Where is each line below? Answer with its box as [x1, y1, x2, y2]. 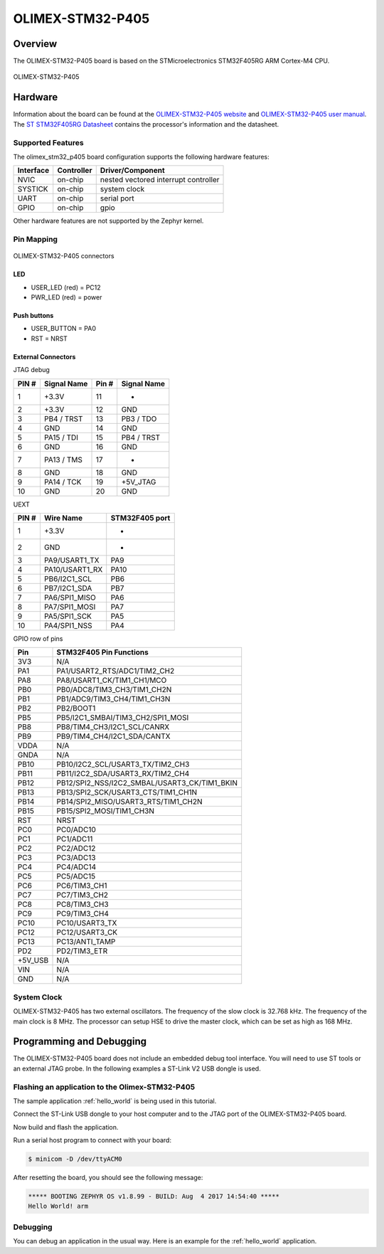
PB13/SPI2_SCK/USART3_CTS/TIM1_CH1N [56, 787, 198, 797]
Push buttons [13, 312, 54, 320]
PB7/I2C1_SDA [43, 583, 92, 593]
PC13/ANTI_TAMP [56, 937, 116, 947]
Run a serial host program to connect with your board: [13, 1136, 172, 1144]
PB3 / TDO [121, 413, 157, 423]
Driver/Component [100, 166, 165, 176]
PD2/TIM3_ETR [56, 946, 108, 956]
